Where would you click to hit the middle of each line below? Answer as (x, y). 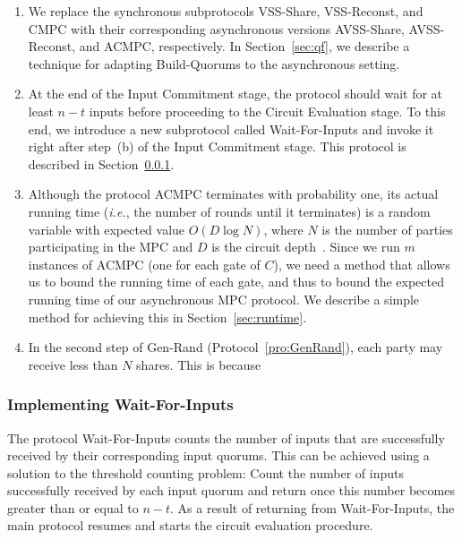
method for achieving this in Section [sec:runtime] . (167, 317)
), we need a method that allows (362, 264)
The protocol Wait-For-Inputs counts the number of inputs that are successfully (226, 437)
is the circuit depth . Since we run (306, 247)
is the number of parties (387, 229)
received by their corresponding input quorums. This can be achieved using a (218, 455)
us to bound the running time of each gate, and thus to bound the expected (236, 282)
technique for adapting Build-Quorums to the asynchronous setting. (214, 63)
